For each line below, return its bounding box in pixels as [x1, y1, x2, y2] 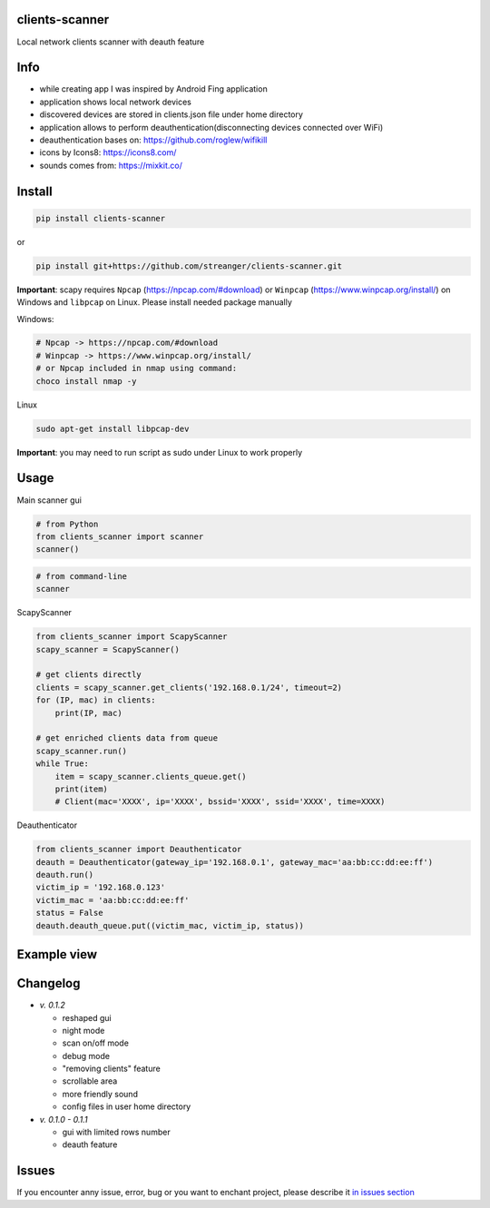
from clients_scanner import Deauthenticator [35, 844, 242, 855]
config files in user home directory [62, 1101, 191, 1112]
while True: [35, 759, 90, 769]
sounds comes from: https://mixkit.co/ [39, 160, 183, 171]
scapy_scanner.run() [35, 745, 127, 756]
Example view [16, 947, 98, 962]
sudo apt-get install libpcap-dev [35, 423, 190, 434]
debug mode [62, 1050, 111, 1061]
